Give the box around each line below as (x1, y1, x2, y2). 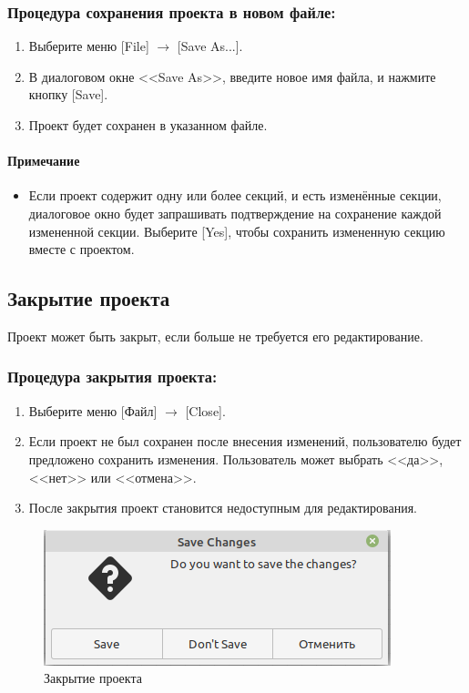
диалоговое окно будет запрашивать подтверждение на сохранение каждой (28, 203, 442, 222)
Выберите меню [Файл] (28, 401, 158, 420)
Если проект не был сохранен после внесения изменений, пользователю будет (28, 432, 462, 451)
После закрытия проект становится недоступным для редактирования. (28, 498, 417, 517)
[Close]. (185, 401, 226, 420)
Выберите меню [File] (28, 36, 149, 56)
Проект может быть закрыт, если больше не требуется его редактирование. (7, 326, 423, 345)
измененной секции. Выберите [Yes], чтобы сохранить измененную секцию (28, 221, 445, 240)
